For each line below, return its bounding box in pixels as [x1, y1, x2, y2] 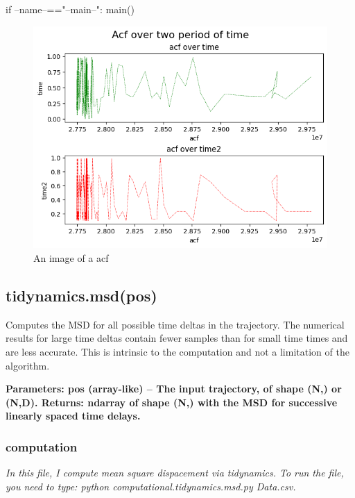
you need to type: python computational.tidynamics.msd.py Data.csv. [6, 479, 296, 493]
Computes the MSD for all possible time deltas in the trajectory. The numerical [6, 317, 345, 331]
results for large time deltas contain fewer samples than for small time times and [6, 331, 348, 345]
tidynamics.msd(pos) [6, 284, 157, 306]
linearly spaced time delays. [6, 408, 141, 423]
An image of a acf [33, 250, 109, 265]
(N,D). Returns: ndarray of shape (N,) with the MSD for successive [6, 395, 338, 409]
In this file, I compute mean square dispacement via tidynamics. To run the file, [6, 465, 344, 480]
